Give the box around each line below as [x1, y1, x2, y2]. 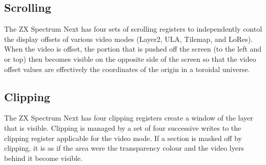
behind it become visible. [4, 152, 83, 163]
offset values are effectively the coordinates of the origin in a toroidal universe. [4, 63, 250, 74]
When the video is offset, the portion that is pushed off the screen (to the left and [4, 43, 262, 54]
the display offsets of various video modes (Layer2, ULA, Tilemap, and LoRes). [4, 33, 253, 44]
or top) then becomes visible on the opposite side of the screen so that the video [4, 53, 256, 64]
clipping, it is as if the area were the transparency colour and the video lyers [4, 143, 244, 153]
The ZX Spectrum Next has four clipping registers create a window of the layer [4, 112, 253, 123]
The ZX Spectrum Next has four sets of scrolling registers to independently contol [4, 23, 262, 34]
